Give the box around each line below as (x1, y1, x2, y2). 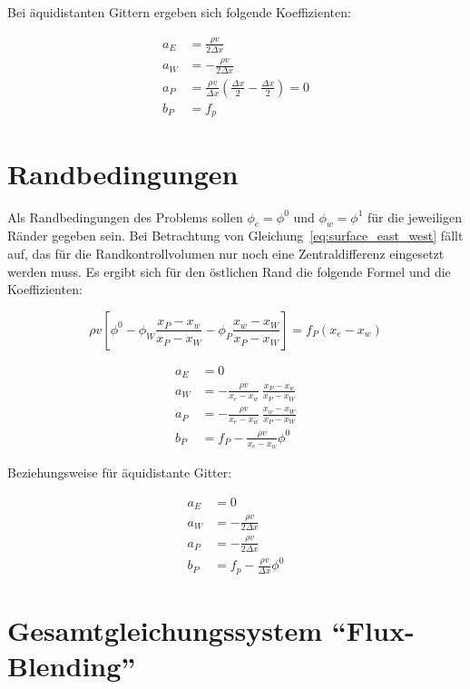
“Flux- (331, 611, 415, 648)
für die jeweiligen (367, 207, 462, 226)
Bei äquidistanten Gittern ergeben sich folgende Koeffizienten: (7, 3, 351, 21)
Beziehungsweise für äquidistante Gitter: (7, 463, 232, 482)
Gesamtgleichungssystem (7, 611, 323, 648)
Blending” (7, 646, 136, 684)
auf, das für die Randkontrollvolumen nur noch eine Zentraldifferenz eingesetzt (7, 243, 445, 262)
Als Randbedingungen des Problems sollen (7, 207, 243, 226)
